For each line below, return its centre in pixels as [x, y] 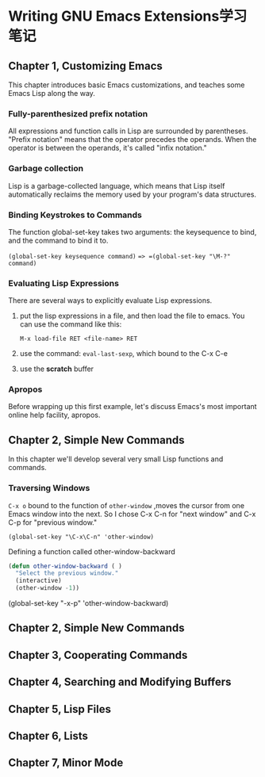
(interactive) [38, 581]
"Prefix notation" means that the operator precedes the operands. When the [132, 140]
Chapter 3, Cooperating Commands [98, 655]
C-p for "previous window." [53, 522]
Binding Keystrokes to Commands [75, 215]
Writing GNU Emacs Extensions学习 [128, 16]
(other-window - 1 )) [48, 588]
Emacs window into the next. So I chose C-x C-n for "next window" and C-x [132, 514]
